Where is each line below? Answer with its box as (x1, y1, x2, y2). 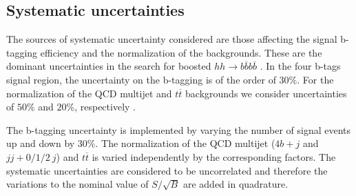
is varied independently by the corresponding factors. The (92, 149, 336, 164)
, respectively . (74, 99, 136, 114)
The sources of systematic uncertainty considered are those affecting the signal (6, 32, 337, 46)
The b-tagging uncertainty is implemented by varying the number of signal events (6, 122, 351, 137)
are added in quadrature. (182, 177, 289, 191)
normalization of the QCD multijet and (6, 86, 172, 100)
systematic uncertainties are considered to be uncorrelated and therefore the (6, 163, 328, 177)
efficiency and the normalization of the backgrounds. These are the (40, 45, 322, 59)
